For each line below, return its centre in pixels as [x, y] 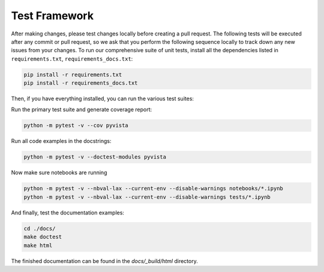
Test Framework [52, 16]
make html [38, 245]
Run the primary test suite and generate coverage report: [82, 110]
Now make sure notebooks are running [59, 173]
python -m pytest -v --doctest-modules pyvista [95, 157]
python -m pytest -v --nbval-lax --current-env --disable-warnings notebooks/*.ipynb [153, 189]
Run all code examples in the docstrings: [61, 141]
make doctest [43, 237]
